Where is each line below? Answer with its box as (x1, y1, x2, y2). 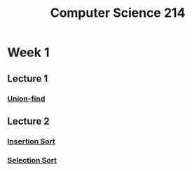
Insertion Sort (7, 136, 55, 146)
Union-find (7, 94, 46, 103)
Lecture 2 (7, 115, 50, 127)
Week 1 (7, 44, 50, 61)
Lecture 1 (7, 72, 48, 84)
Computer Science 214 (50, 5, 186, 21)
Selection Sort (7, 155, 57, 165)
